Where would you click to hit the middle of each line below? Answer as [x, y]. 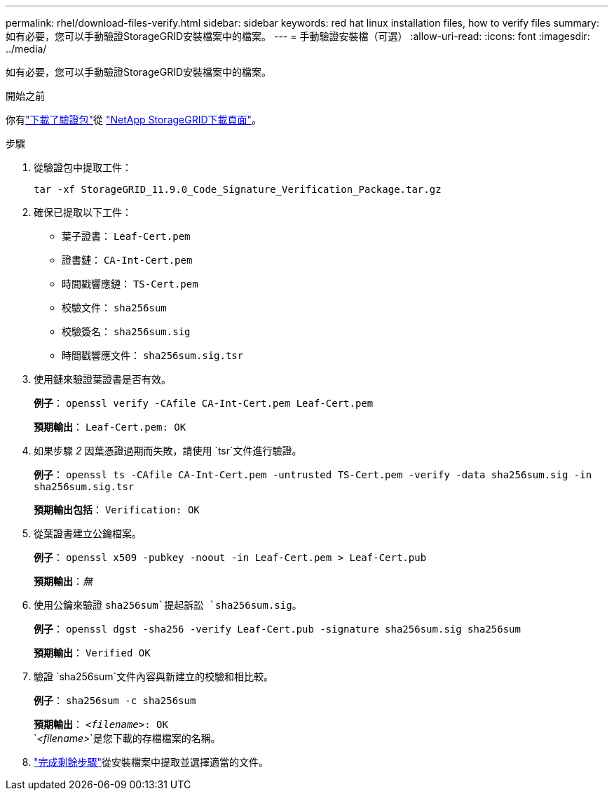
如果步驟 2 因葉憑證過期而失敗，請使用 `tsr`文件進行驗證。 [168, 451]
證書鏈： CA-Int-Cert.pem [127, 260]
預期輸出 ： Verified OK [92, 653]
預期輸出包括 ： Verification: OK [117, 510]
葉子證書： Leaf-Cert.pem [126, 236]
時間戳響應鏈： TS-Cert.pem [130, 284]
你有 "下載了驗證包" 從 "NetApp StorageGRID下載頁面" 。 [134, 120]
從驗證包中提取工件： [83, 167]
